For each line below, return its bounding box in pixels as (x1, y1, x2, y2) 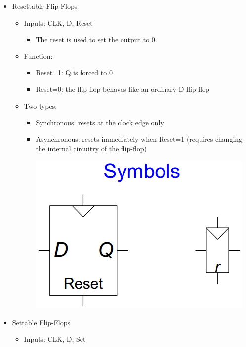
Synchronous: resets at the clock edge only (36, 117, 164, 128)
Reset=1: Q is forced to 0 (36, 67, 113, 78)
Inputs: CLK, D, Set (24, 334, 86, 344)
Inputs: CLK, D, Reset (24, 17, 93, 28)
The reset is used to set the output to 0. (36, 34, 157, 44)
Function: (24, 50, 53, 61)
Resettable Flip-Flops (12, 1, 78, 11)
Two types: (24, 100, 57, 111)
